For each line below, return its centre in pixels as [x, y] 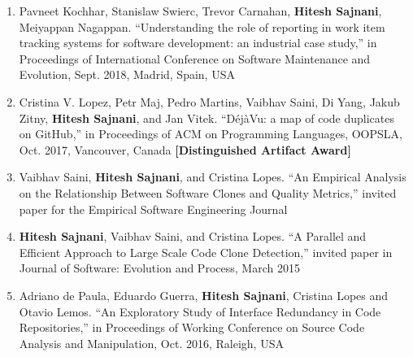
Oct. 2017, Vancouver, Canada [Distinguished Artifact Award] [185, 149]
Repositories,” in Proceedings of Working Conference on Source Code [192, 327]
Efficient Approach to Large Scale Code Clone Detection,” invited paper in [206, 252]
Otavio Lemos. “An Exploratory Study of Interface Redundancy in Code [200, 311]
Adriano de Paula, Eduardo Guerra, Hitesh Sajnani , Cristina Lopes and [204, 295]
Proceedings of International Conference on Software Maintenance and [195, 58]
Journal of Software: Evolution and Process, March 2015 [159, 268]
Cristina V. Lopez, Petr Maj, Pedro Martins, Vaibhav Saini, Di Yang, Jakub [209, 101]
